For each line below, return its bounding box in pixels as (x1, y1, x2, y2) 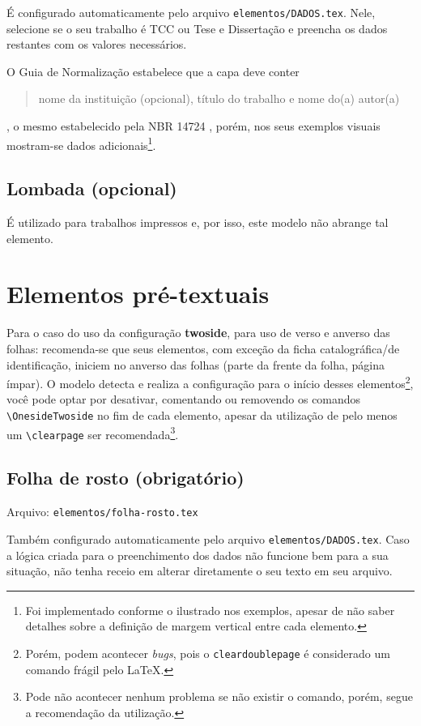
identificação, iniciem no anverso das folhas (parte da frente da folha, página (6, 356, 385, 373)
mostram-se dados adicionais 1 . (6, 134, 156, 153)
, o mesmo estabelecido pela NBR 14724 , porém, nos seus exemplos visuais (6, 117, 381, 135)
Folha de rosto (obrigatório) (6, 465, 245, 490)
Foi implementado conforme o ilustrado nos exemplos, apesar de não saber (25, 601, 395, 618)
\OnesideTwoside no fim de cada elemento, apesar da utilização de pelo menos (6, 407, 398, 424)
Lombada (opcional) (6, 176, 177, 201)
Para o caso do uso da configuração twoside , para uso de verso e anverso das (6, 324, 390, 341)
